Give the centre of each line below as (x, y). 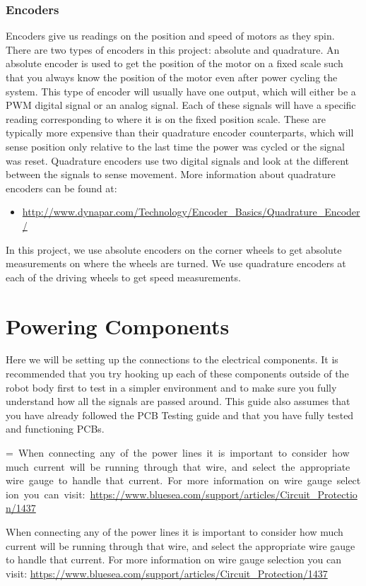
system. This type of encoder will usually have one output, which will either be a (181, 91)
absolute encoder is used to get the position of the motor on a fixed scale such (175, 63)
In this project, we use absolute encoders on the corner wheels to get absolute (174, 249)
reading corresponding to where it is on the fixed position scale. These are (166, 118)
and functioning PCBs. (55, 429)
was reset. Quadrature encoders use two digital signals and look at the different (177, 160)
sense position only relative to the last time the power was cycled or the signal (176, 146)
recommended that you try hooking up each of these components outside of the (177, 374)
